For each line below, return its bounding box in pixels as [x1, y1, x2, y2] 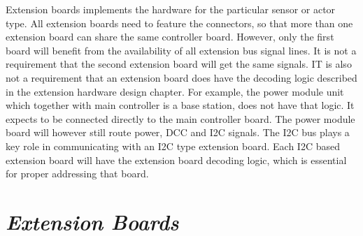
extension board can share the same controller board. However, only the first [6, 29, 334, 44]
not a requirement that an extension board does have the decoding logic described [6, 70, 357, 84]
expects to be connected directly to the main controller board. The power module [6, 111, 355, 126]
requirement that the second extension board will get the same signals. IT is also [6, 57, 352, 71]
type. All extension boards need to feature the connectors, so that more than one [6, 15, 353, 30]
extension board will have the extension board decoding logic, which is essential [6, 152, 347, 167]
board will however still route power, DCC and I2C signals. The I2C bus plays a [6, 125, 350, 140]
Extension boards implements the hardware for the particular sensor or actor [6, 2, 336, 16]
